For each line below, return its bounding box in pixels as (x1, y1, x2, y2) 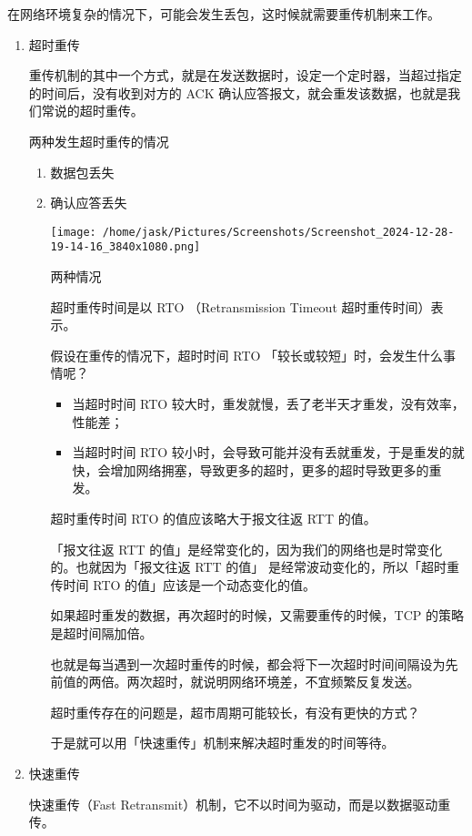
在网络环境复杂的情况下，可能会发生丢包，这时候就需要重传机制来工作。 (7, 5, 440, 23)
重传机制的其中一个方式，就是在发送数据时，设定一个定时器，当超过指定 (28, 66, 462, 85)
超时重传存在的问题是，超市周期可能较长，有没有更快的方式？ (50, 702, 420, 721)
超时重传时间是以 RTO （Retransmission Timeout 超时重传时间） (50, 297, 431, 316)
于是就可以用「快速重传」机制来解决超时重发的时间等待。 (50, 733, 395, 752)
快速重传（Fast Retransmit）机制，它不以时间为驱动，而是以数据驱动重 (28, 794, 451, 813)
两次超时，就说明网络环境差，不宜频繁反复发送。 (126, 672, 420, 691)
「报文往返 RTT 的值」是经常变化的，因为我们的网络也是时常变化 (50, 539, 443, 558)
